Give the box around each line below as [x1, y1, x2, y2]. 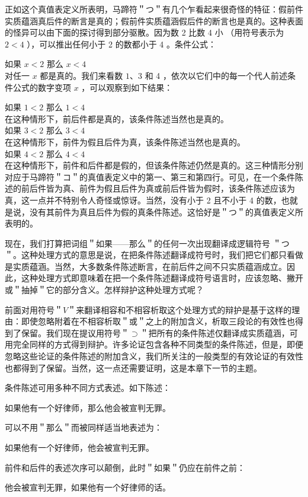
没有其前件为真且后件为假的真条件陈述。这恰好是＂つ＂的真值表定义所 [29, 205, 303, 218]
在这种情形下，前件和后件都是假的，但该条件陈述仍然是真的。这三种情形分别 [5, 159, 303, 171]
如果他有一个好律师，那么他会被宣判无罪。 [5, 401, 171, 413]
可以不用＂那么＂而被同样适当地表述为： [5, 421, 162, 434]
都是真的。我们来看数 [40, 69, 123, 81]
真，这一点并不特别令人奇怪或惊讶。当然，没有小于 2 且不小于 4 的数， [5, 193, 281, 206]
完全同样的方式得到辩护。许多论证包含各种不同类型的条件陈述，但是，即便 [12, 338, 303, 351]
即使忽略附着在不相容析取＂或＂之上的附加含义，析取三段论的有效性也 [21, 315, 295, 327]
